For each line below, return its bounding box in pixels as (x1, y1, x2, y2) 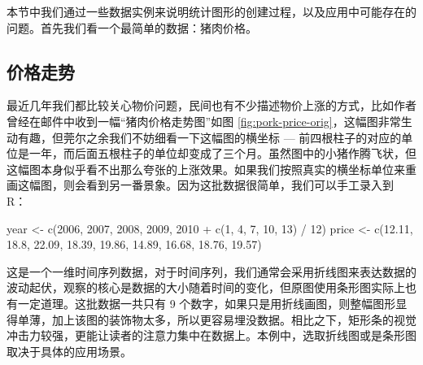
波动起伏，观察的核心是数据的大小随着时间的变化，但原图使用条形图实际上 (7, 279, 405, 296)
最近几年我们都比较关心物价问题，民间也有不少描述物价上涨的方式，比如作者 (7, 97, 416, 114)
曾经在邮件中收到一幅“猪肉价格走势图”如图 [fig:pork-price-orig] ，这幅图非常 (7, 112, 401, 129)
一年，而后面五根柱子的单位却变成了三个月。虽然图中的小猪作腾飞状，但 (28, 145, 416, 162)
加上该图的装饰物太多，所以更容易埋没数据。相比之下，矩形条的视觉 (51, 311, 416, 328)
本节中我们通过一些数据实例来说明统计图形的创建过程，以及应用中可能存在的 (7, 3, 416, 20)
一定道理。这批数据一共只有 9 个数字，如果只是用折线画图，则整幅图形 (17, 294, 396, 311)
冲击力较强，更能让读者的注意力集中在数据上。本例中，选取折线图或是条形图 (7, 327, 416, 344)
